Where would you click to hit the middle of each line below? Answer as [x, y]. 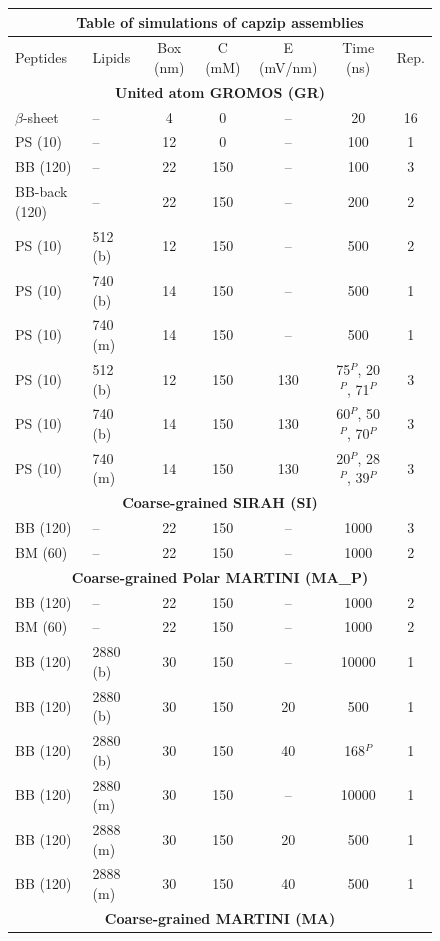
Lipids [111, 57]
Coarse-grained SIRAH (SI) [220, 502]
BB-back [41, 191]
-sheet [40, 116]
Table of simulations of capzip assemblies [220, 21]
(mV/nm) [288, 66]
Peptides [41, 57]
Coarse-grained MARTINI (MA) [220, 917]
